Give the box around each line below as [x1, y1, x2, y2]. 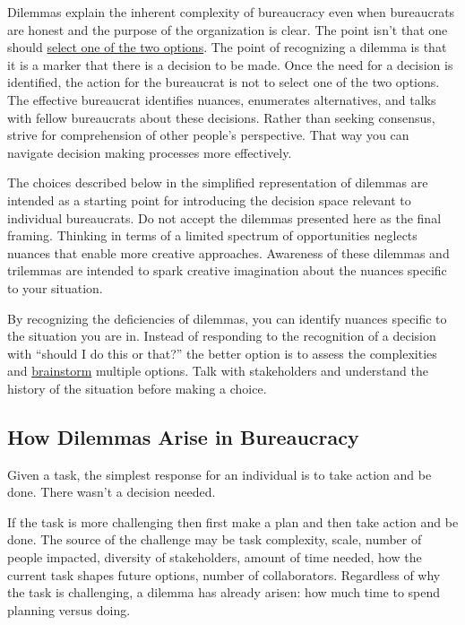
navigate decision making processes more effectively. [7, 143, 292, 161]
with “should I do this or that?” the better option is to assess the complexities [7, 343, 437, 362]
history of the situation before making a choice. [7, 378, 267, 397]
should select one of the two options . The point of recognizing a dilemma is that [7, 38, 447, 56]
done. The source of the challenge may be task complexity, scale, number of [7, 530, 422, 549]
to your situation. [7, 278, 103, 297]
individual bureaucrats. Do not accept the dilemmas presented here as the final [7, 208, 442, 227]
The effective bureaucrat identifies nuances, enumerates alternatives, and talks [7, 90, 436, 109]
